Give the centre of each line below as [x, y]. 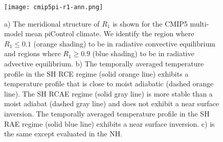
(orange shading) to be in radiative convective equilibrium [124, 43]
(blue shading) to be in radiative [143, 53]
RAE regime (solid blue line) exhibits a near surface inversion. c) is [109, 123]
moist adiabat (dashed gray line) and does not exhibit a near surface [112, 103]
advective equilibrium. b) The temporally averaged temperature [104, 64]
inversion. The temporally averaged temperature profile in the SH [107, 113]
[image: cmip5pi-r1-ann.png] [54, 7]
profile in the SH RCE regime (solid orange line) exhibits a [96, 73]
